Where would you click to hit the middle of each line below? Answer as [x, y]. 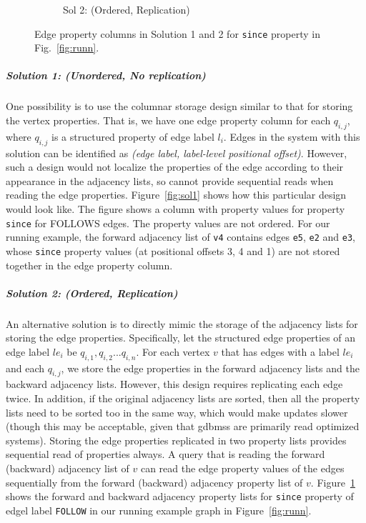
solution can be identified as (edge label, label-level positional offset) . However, [177, 153]
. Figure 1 [333, 482]
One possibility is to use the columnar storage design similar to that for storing [179, 106]
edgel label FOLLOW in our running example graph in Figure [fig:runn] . [159, 510]
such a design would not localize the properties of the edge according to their [175, 167]
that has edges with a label [280, 351]
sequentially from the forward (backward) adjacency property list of [154, 482]
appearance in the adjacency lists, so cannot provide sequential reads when [170, 180]
